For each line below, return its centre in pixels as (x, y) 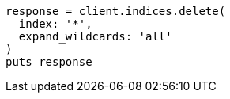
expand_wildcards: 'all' (95, 36)
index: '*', (55, 24)
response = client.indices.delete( (116, 11)
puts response (49, 62)
